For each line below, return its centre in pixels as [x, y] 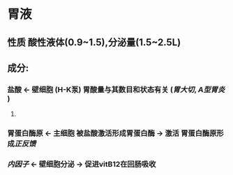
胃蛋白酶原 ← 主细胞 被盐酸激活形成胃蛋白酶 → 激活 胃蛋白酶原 [112, 133]
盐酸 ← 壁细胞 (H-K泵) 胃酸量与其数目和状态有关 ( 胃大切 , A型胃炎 [116, 89]
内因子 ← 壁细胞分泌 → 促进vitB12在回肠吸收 [82, 165]
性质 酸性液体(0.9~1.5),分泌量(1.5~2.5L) [94, 42]
